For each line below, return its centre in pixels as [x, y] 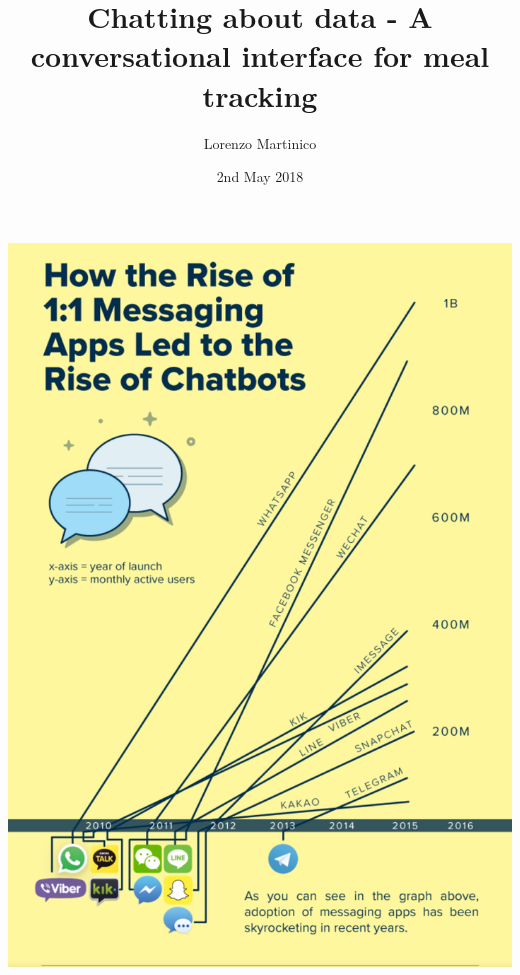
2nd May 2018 [260, 176]
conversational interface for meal [260, 55]
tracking [260, 94]
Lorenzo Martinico [260, 142]
